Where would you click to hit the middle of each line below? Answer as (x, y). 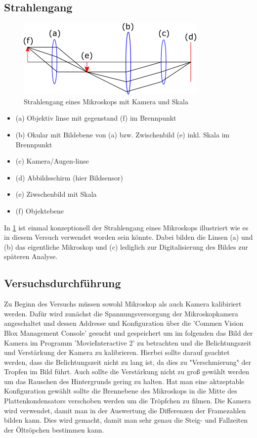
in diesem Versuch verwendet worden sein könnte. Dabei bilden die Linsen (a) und (128, 237)
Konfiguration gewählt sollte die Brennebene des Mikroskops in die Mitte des (121, 391)
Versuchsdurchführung (63, 283)
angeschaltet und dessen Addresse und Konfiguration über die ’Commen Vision (124, 323)
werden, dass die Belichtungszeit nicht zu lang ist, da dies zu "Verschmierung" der (128, 362)
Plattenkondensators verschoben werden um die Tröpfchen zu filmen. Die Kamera (128, 401)
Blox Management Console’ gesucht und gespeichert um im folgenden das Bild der (128, 332)
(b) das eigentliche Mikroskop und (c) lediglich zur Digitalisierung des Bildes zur (126, 246)
